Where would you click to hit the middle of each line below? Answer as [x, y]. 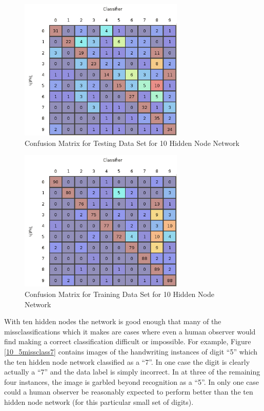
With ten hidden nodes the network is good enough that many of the [113, 321]
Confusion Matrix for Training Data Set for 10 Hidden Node [119, 294]
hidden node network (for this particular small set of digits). [99, 401]
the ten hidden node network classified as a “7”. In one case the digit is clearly [127, 361]
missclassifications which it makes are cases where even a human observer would [130, 331]
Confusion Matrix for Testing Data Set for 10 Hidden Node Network [132, 143]
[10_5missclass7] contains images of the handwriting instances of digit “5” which [131, 351]
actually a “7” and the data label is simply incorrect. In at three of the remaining [132, 372]
